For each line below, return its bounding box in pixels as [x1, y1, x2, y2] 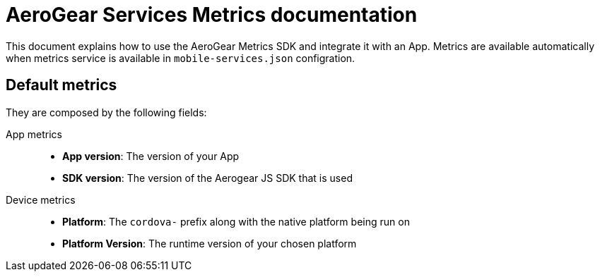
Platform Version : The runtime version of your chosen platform [62, 237, 357, 250]
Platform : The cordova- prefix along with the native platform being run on [62, 215, 410, 228]
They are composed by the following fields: [6, 106, 207, 118]
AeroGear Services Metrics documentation [6, 3, 418, 27]
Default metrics [6, 76, 117, 94]
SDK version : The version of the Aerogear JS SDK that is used [62, 171, 353, 184]
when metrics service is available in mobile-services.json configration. [6, 51, 355, 64]
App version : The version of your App [62, 149, 240, 162]
